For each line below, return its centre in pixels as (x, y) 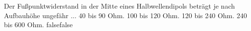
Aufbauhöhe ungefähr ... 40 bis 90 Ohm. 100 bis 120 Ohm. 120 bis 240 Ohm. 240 (125, 15)
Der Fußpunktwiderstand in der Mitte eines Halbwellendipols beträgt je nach (119, 6)
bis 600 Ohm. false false (38, 25)
